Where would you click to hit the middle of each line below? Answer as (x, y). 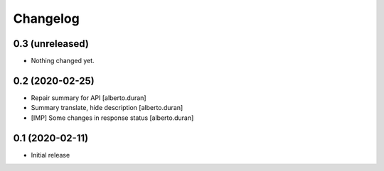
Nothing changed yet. (63, 61)
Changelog (46, 18)
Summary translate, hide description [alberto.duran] (107, 108)
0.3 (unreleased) (51, 44)
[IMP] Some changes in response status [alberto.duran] (112, 118)
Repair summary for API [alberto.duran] (89, 98)
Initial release (50, 155)
